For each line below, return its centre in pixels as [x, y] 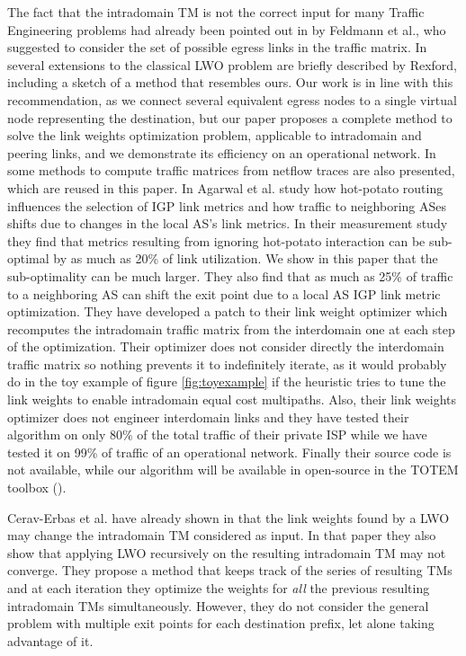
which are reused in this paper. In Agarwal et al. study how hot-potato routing [225, 187]
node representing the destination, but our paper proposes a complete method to [230, 117]
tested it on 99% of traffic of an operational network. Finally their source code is [229, 452]
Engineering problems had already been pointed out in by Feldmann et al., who [227, 29]
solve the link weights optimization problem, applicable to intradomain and [215, 135]
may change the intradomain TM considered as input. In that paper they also [222, 535]
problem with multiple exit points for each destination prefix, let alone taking [221, 623]
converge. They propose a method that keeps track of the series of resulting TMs [230, 570]
